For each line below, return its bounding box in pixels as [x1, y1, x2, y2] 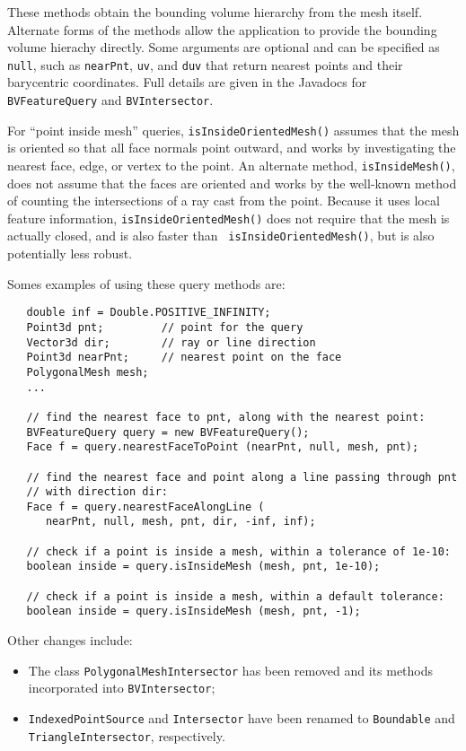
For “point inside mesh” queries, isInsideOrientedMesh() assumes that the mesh [7, 120, 460, 139]
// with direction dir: [26, 485, 168, 499]
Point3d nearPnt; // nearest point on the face [26, 351, 342, 364]
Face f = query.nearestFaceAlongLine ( [26, 500, 265, 513]
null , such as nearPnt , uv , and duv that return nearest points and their [7, 55, 403, 74]
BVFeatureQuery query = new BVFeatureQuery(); [26, 425, 310, 439]
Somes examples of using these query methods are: [7, 274, 286, 293]
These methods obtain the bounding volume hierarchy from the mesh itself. [7, 3, 423, 21]
